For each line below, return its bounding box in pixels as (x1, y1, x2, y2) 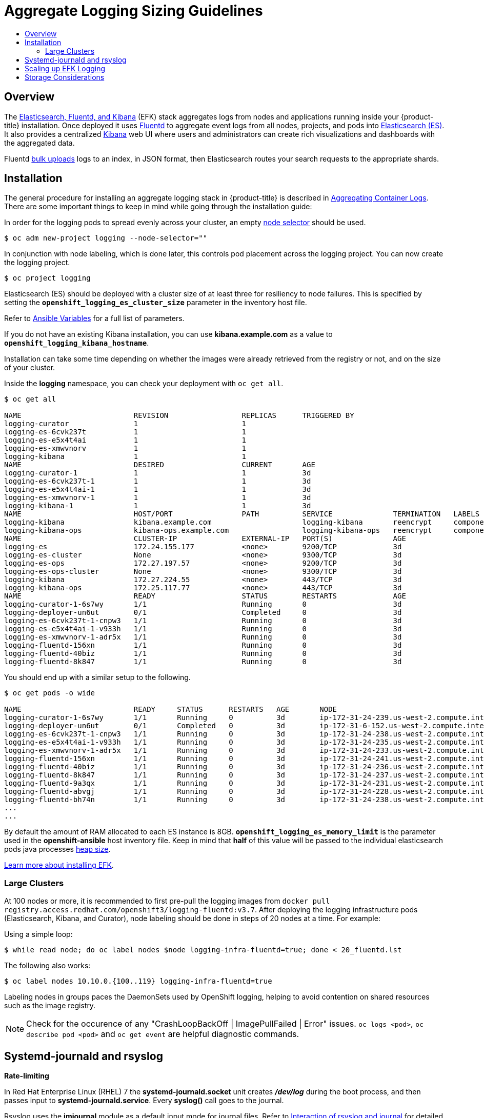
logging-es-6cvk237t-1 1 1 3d (4, 477, 311, 486)
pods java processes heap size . (4, 845, 111, 854)
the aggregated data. (4, 138, 75, 147)
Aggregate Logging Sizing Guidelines (4, 2, 263, 19)
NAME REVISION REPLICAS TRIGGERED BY (4, 411, 354, 420)
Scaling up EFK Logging (25, 64, 106, 73)
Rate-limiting (4, 1071, 49, 1081)
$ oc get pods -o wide (4, 689, 95, 697)
